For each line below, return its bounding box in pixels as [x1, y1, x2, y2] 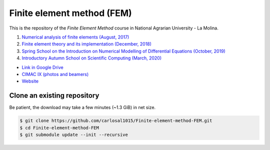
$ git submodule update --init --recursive [19, 131, 128, 137]
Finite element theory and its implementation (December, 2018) [21, 41, 152, 47]
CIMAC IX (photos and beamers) [21, 71, 89, 77]
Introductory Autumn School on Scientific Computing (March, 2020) [21, 55, 162, 61]
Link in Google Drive [21, 64, 63, 70]
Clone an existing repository [9, 91, 99, 100]
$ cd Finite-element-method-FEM [19, 125, 99, 130]
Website [21, 78, 39, 84]
